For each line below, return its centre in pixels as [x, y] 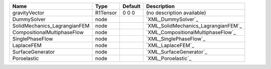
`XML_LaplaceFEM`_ [170, 45]
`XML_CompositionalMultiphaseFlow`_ [191, 32]
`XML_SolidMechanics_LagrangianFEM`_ [194, 26]
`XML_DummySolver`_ [172, 19]
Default [131, 6]
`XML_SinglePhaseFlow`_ [176, 39]
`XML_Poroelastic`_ [169, 58]
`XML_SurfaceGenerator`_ [177, 52]
